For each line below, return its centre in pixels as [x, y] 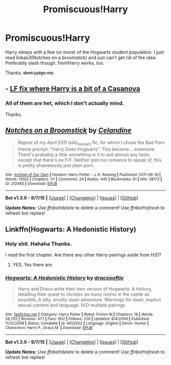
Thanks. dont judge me [30, 73]
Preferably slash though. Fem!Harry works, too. [55, 63]
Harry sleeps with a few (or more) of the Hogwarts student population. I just [85, 52]
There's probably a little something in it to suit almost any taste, [84, 155]
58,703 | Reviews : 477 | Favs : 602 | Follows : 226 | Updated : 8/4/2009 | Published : [78, 319]
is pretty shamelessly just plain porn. [56, 165]
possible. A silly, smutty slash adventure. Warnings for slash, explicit [89, 300]
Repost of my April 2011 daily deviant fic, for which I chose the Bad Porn [91, 143]
